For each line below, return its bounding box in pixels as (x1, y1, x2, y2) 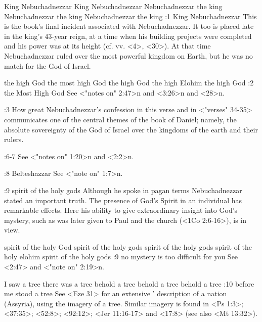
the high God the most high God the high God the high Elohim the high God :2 (4, 77, 254, 88)
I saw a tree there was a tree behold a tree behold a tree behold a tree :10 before (4, 278, 254, 289)
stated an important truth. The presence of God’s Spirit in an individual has (4, 195, 242, 205)
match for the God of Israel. (4, 60, 91, 71)
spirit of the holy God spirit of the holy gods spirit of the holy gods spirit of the (4, 241, 252, 252)
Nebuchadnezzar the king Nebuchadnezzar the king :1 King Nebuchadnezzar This (4, 11, 257, 21)
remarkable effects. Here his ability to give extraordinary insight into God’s (4, 205, 238, 215)
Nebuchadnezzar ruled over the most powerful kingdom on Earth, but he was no (4, 50, 253, 61)
